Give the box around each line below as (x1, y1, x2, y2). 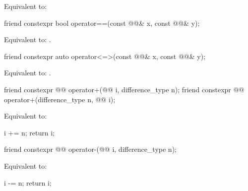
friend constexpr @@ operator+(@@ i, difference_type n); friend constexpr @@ (4, 84, 245, 94)
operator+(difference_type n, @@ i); (4, 94, 116, 104)
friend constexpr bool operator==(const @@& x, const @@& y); (4, 17, 200, 28)
